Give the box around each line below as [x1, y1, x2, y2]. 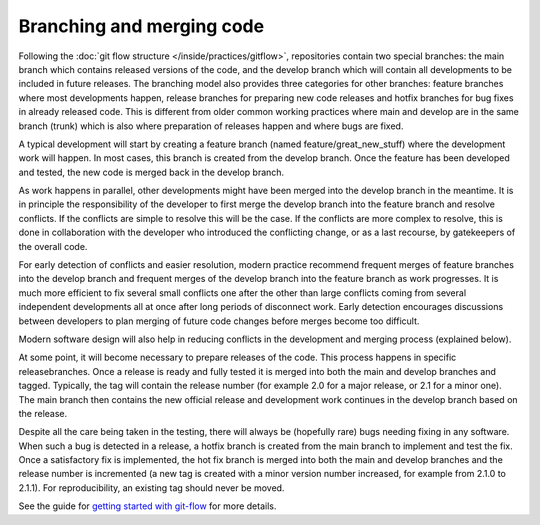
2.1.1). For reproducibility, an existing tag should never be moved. [18, 481, 285, 494]
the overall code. [18, 240, 88, 252]
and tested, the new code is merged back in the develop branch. [18, 166, 285, 178]
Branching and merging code [18, 15, 265, 37]
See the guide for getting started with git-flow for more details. [18, 500, 277, 512]
